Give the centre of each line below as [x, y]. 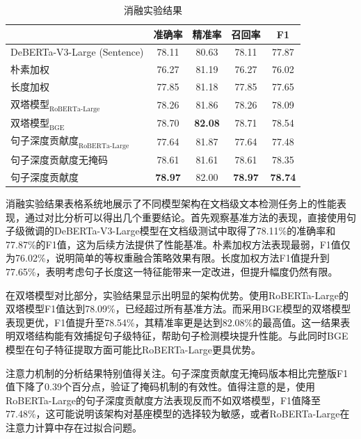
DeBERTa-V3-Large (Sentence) [77, 52]
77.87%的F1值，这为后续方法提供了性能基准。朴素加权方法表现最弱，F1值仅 [178, 244]
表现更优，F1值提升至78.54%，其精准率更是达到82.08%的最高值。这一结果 [173, 322]
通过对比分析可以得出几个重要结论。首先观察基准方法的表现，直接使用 [185, 217]
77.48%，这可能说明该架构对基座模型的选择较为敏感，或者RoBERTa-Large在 [178, 414]
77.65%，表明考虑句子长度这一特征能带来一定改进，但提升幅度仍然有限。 [172, 272]
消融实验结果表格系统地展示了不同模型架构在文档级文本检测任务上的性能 [171, 203]
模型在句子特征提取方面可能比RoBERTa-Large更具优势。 [133, 349]
